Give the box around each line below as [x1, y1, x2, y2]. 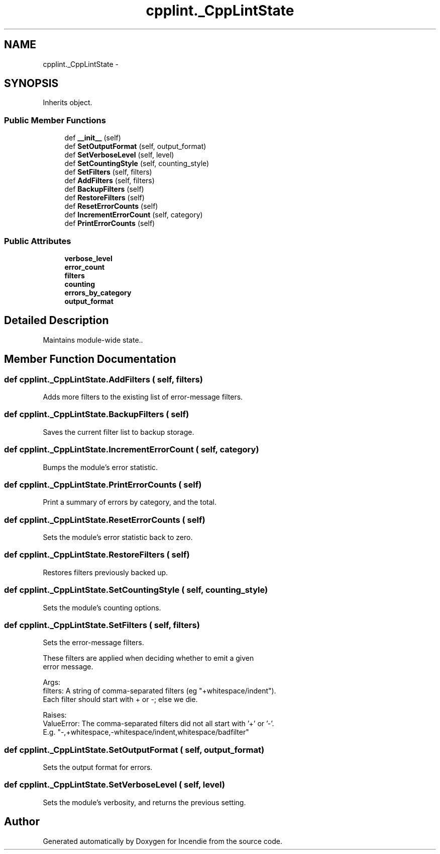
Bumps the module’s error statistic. [43, 462, 158, 472]
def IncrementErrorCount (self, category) [64, 210, 203, 219]
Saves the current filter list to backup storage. [43, 427, 194, 436]
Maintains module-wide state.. [43, 335, 143, 344]
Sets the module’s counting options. [43, 603, 161, 612]
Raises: [43, 711, 67, 720]
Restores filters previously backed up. [43, 568, 168, 577]
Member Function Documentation [4, 353, 176, 366]
